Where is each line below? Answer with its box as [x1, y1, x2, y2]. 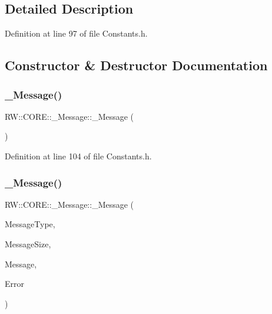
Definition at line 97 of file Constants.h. [5, 27, 148, 40]
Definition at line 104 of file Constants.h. [5, 149, 152, 162]
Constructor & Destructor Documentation [5, 56, 268, 74]
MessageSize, [5, 237, 51, 250]
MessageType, [5, 218, 55, 230]
